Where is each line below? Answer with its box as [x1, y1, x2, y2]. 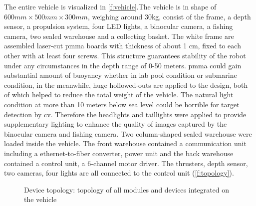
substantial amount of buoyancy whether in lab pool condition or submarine [4, 70, 237, 80]
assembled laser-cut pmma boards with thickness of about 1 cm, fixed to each [4, 40, 241, 51]
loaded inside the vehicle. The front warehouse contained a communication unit [4, 138, 247, 149]
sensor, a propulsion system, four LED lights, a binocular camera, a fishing [4, 21, 233, 31]
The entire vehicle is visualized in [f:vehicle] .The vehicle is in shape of [4, 1, 217, 11]
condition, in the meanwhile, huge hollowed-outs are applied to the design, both [4, 79, 248, 90]
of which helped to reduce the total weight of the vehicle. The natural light [4, 89, 234, 100]
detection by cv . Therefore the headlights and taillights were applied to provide [4, 109, 247, 119]
